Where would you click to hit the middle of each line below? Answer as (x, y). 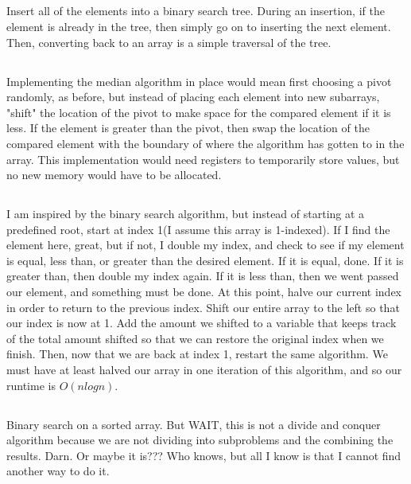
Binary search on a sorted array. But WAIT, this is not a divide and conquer (194, 424)
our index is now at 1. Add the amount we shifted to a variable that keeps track (202, 323)
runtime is (31, 385)
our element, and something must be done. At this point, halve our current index (204, 292)
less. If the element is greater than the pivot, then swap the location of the (188, 128)
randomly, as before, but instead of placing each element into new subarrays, (193, 97)
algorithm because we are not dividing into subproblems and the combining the (200, 440)
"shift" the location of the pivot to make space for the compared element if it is (199, 112)
